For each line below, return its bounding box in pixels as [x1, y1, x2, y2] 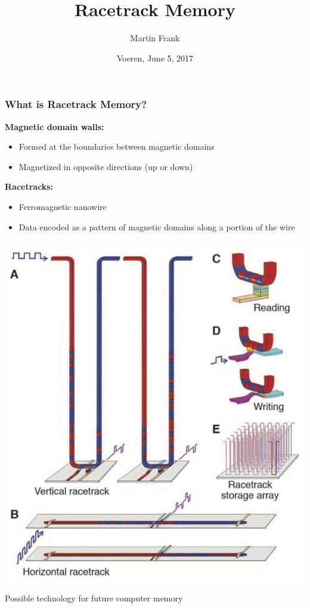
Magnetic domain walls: [5, 120, 104, 132]
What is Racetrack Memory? [5, 97, 147, 112]
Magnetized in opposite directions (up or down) [18, 160, 193, 172]
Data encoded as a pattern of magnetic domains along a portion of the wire [18, 220, 295, 233]
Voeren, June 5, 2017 [116, 51, 194, 64]
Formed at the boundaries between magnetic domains [18, 140, 215, 153]
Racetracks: [5, 180, 54, 193]
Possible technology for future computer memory [5, 592, 183, 604]
